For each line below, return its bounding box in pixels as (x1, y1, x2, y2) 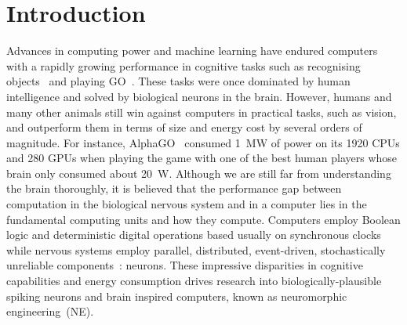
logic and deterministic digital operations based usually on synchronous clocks (6, 226, 381, 243)
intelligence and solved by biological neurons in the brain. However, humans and (6, 88, 392, 104)
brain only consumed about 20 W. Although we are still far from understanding (6, 164, 391, 181)
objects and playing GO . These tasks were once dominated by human (6, 73, 351, 89)
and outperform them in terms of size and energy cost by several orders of (6, 119, 362, 135)
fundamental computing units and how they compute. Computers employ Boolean (6, 211, 401, 227)
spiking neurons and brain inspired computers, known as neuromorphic (6, 287, 347, 304)
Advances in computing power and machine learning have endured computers (6, 42, 378, 59)
